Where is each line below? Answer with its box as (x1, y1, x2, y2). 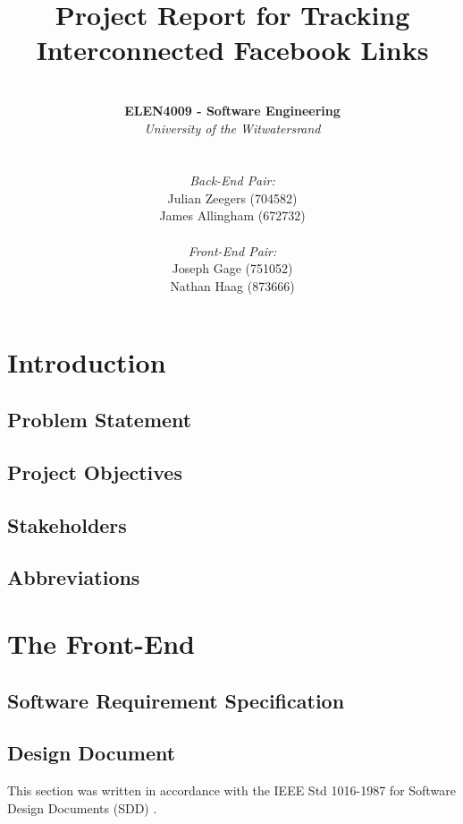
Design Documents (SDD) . (7, 798, 157, 817)
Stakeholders (7, 511, 127, 538)
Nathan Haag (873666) (170, 276, 295, 295)
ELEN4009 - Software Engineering (124, 100, 341, 119)
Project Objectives (7, 458, 182, 485)
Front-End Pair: (188, 241, 277, 260)
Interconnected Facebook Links (36, 31, 429, 68)
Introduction (7, 344, 166, 381)
